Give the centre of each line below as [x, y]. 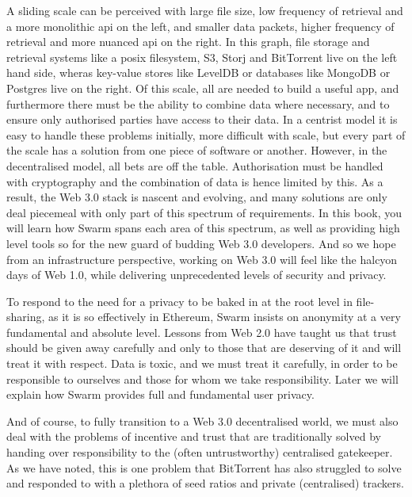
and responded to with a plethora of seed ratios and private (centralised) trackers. [205, 483]
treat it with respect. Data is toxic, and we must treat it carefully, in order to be [202, 363]
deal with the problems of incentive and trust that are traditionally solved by [194, 436]
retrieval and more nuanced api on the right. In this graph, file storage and [188, 42]
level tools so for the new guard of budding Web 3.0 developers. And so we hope [201, 243]
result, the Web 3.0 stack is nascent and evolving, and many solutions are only [197, 197]
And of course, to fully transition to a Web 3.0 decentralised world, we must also [202, 421]
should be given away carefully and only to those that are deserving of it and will [204, 348]
